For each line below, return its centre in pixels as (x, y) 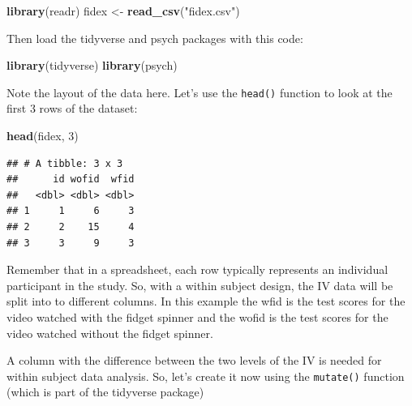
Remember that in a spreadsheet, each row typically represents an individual (197, 269)
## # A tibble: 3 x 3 (65, 163)
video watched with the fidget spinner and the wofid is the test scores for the (197, 316)
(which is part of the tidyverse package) (105, 392)
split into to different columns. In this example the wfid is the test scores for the (206, 301)
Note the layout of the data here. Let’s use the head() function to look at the (200, 92)
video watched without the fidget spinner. (110, 333)
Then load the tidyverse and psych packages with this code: (155, 38)
